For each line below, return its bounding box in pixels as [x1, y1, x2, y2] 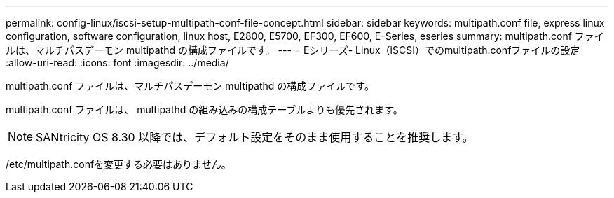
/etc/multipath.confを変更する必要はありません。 [6, 158, 231, 170]
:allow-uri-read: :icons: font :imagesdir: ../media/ [6, 57, 229, 69]
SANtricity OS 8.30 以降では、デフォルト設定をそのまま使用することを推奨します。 [36, 130, 474, 144]
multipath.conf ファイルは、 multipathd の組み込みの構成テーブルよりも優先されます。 [6, 104, 403, 115]
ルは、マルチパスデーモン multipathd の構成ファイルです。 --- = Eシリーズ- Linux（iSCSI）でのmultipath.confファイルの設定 [6, 44, 580, 56]
